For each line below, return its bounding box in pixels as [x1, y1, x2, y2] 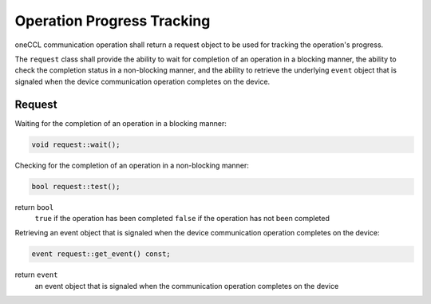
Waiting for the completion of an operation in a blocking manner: [14, 118, 227, 128]
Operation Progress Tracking [14, 12, 211, 30]
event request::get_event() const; [31, 250, 171, 259]
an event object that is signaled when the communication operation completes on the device [34, 281, 339, 290]
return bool [14, 202, 54, 211]
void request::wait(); [31, 140, 121, 149]
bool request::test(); [31, 182, 121, 191]
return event [14, 270, 58, 279]
